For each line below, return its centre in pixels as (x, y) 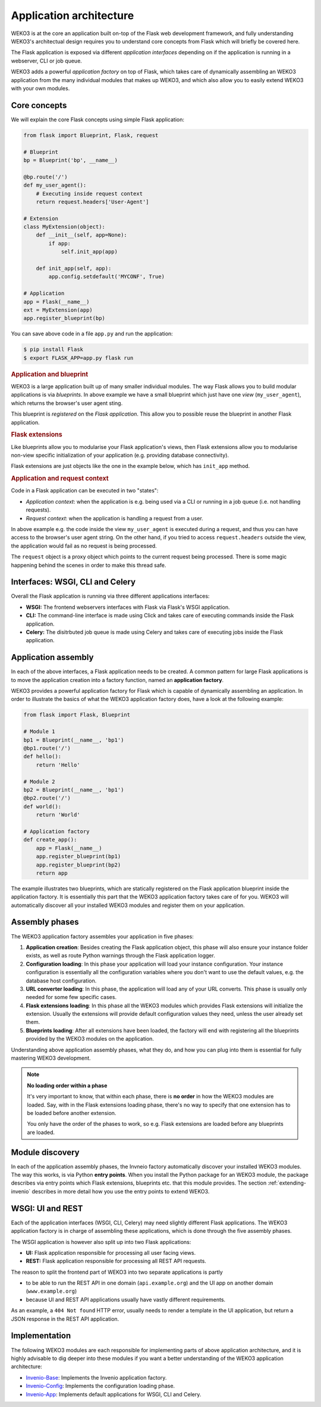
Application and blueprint (50, 374)
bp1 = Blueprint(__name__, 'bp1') (74, 740)
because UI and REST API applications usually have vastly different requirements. (126, 1299)
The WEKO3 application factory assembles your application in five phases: (103, 936)
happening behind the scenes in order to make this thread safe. (89, 565)
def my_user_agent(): (55, 185)
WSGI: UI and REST (47, 1208)
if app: (60, 243)
